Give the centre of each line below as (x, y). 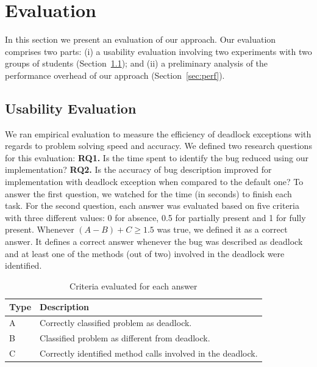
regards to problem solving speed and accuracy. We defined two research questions (158, 146)
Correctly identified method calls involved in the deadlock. (149, 353)
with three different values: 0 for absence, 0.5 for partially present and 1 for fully (155, 217)
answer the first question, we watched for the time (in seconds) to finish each (148, 193)
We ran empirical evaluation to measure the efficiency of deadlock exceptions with (158, 133)
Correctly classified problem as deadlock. (116, 323)
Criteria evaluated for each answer (134, 285)
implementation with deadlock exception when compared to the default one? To (154, 182)
